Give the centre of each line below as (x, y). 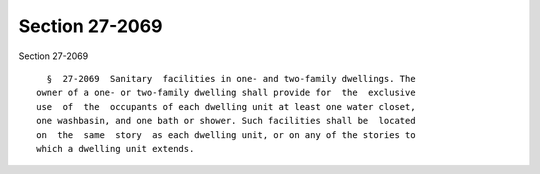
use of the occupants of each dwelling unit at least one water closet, (226, 106)
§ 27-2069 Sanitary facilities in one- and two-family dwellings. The (231, 78)
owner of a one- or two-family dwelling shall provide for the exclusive (226, 93)
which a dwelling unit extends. (115, 148)
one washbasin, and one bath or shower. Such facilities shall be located (226, 121)
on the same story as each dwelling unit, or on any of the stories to (226, 134)
